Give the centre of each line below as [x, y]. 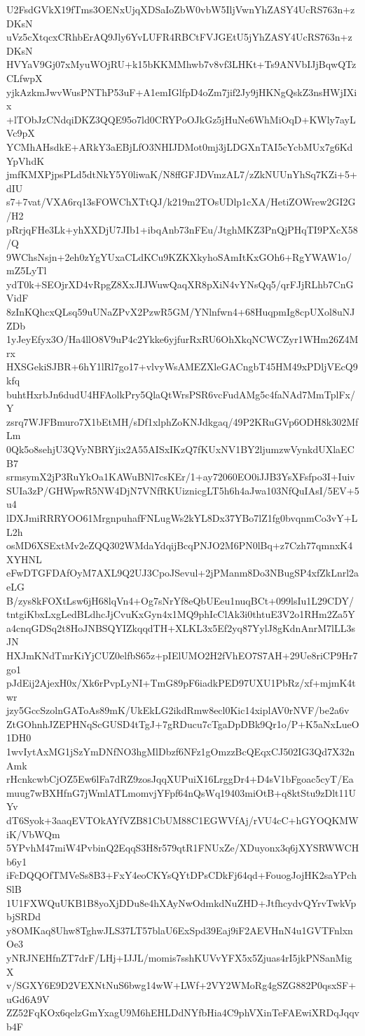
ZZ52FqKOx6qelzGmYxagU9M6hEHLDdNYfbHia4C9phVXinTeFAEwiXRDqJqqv [183, 1013]
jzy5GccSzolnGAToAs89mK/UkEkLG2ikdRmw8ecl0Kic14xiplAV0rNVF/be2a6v [178, 710]
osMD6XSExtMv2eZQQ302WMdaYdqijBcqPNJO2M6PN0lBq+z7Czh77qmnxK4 [180, 545]
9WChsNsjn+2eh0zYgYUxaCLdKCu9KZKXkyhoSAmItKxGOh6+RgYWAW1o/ [179, 256]
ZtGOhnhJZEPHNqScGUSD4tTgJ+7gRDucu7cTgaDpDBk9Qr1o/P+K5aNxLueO [183, 724]
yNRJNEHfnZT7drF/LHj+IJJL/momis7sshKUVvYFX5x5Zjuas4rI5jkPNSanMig [179, 957]
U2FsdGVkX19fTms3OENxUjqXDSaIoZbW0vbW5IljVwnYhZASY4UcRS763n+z [181, 9]
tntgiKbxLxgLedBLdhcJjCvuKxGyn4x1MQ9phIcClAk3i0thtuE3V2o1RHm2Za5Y [181, 614]
